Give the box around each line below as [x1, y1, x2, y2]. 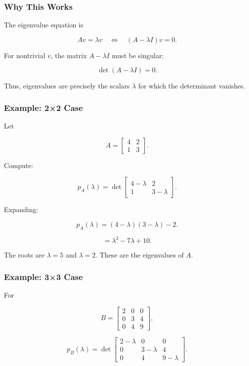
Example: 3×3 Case [4, 270, 83, 282]
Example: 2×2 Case [4, 101, 83, 113]
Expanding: [4, 204, 38, 215]
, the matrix [50, 50, 87, 60]
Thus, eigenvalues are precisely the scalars [4, 81, 130, 91]
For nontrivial [4, 50, 45, 60]
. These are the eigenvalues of [95, 250, 184, 260]
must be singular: [112, 50, 164, 60]
